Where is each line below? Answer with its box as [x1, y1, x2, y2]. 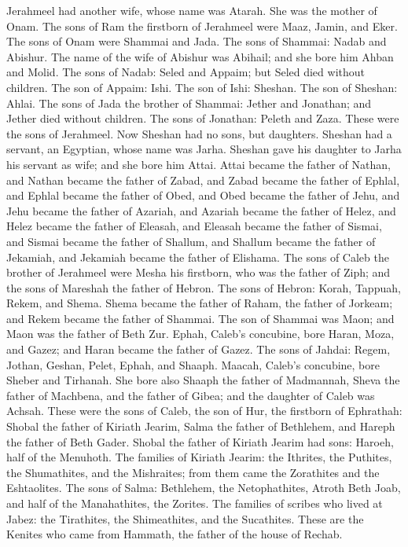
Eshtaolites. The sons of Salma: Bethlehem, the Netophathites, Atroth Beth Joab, [6, 479, 401, 496]
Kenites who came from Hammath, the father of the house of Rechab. [6, 526, 343, 542]
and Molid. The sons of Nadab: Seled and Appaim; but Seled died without [6, 64, 365, 80]
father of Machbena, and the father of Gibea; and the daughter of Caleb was [6, 387, 375, 403]
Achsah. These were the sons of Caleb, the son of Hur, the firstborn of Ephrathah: [6, 402, 402, 419]
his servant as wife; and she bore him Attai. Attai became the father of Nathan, [6, 156, 391, 172]
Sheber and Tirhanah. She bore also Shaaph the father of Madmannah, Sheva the [6, 372, 400, 388]
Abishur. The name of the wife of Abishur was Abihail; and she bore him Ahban [6, 48, 394, 64]
